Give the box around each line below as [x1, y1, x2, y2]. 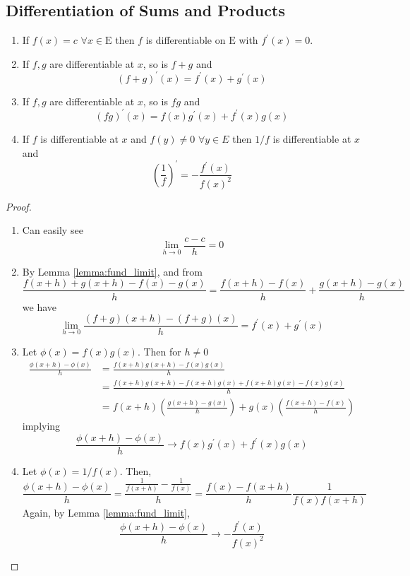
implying [22, 418, 61, 433]
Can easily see [22, 223, 83, 237]
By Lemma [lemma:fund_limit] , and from [22, 264, 203, 278]
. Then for [137, 344, 181, 359]
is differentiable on [145, 33, 226, 47]
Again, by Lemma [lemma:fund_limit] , [22, 505, 190, 520]
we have [22, 299, 56, 314]
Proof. [6, 199, 32, 213]
